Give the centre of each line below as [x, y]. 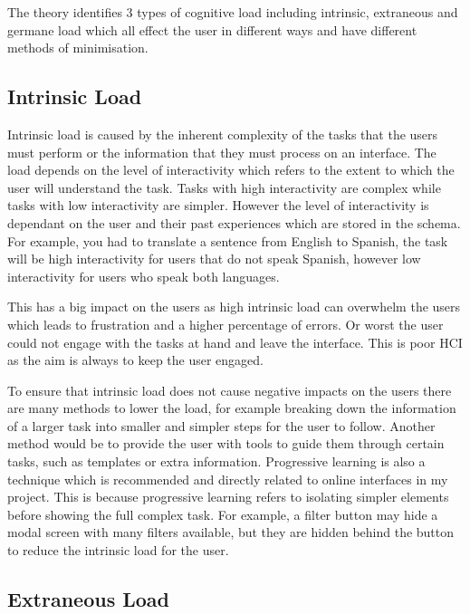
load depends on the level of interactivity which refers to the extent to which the [231, 170]
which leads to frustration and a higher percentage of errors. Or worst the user [225, 324]
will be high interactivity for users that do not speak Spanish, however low [214, 259]
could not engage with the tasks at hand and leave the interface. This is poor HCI [235, 342]
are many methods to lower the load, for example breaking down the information [232, 408]
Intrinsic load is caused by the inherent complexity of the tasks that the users [223, 134]
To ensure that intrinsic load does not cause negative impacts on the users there [230, 390]
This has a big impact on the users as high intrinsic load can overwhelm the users [234, 307]
